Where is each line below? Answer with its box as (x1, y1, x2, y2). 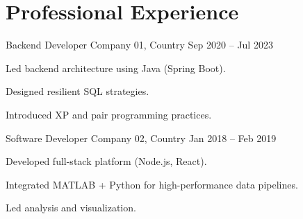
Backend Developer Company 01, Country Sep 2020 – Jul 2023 (6, 37, 273, 52)
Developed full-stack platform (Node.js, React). (6, 154, 207, 168)
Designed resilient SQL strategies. (6, 84, 149, 98)
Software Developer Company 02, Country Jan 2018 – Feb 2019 (6, 130, 277, 145)
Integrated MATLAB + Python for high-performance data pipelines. (6, 177, 298, 191)
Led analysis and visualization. (6, 200, 136, 215)
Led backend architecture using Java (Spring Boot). (6, 60, 226, 75)
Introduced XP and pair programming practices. (6, 107, 212, 121)
